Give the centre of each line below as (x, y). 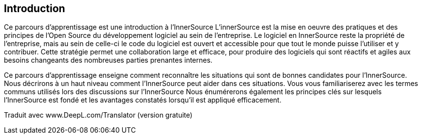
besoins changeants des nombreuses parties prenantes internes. (108, 60)
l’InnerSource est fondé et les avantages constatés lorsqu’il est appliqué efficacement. (143, 100)
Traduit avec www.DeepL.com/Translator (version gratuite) (98, 115)
